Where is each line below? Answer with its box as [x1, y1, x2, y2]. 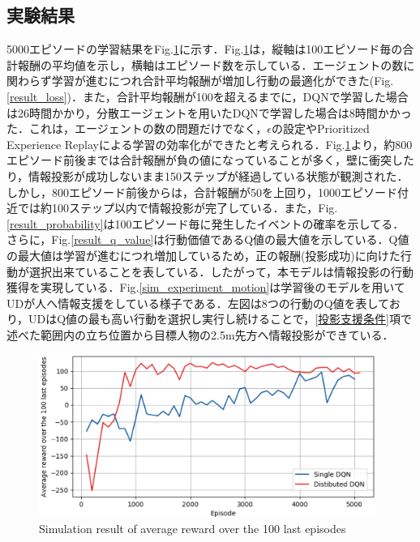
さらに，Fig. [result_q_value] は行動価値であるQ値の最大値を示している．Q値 [6, 231, 409, 248]
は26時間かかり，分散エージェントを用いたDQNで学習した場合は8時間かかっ [6, 104, 412, 121]
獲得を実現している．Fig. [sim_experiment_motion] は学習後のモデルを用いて [6, 279, 405, 296]
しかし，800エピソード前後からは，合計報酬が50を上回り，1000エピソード [6, 183, 398, 200]
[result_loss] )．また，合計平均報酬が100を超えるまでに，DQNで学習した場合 [6, 87, 409, 105]
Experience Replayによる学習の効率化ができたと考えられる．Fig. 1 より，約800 [6, 135, 413, 152]
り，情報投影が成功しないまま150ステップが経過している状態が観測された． [6, 167, 409, 184]
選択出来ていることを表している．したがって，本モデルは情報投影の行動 [28, 262, 414, 280]
